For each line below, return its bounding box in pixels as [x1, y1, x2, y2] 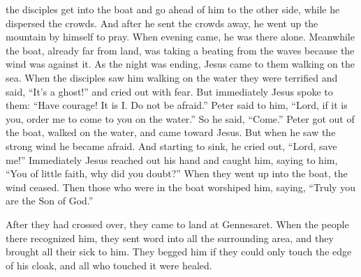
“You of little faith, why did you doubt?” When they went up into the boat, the [6, 166, 348, 181]
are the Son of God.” [6, 193, 94, 208]
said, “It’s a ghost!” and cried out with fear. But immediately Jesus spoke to [6, 84, 333, 98]
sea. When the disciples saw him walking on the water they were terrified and [6, 70, 338, 84]
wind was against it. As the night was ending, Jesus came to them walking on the [6, 57, 355, 71]
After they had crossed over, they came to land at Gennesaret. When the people [6, 216, 349, 231]
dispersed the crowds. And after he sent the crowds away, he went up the [6, 15, 318, 30]
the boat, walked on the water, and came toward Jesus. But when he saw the [6, 125, 336, 140]
